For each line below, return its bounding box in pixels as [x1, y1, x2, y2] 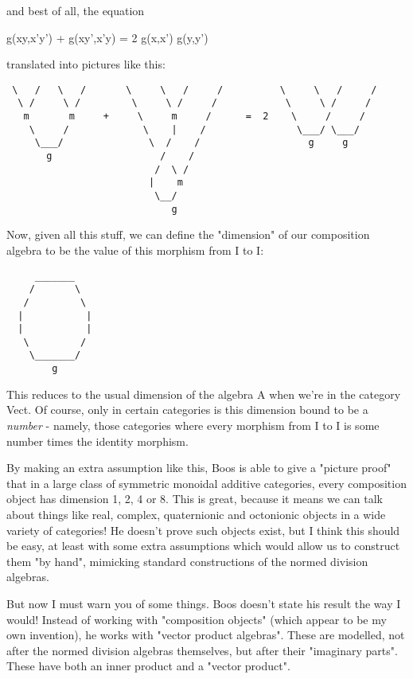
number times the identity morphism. [6, 432, 189, 449]
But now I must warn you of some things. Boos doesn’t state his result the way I [6, 595, 401, 611]
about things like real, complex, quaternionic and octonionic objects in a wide [6, 505, 386, 522]
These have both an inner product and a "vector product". [6, 658, 290, 674]
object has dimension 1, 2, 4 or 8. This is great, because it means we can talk [6, 490, 383, 507]
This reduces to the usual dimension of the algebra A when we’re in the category [6, 385, 401, 402]
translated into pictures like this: [6, 56, 166, 72]
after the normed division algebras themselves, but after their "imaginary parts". [6, 642, 398, 658]
